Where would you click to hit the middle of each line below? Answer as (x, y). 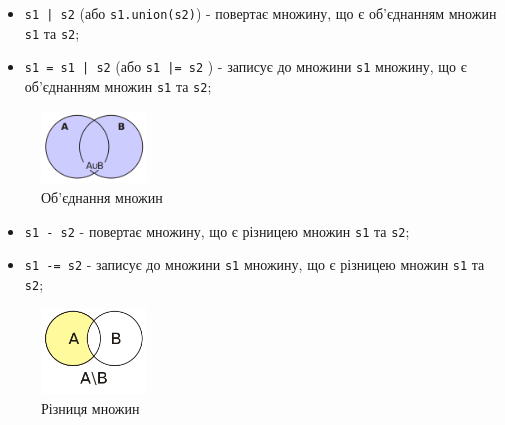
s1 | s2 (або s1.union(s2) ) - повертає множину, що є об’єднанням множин (260, 13)
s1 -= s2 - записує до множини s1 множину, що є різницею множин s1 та (254, 264)
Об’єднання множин (102, 196)
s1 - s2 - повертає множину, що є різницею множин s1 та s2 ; (217, 230)
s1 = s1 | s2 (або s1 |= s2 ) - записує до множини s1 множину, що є (245, 66)
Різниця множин (90, 408)
